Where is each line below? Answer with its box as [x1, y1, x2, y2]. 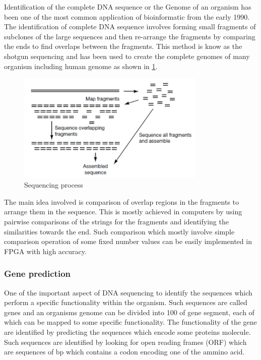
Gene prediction [4, 267, 71, 280]
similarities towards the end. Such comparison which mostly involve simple [4, 226, 235, 236]
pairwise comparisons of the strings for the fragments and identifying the [4, 216, 229, 226]
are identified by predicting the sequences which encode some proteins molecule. [4, 326, 251, 337]
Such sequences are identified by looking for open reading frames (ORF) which [4, 336, 247, 347]
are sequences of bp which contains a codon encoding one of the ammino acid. [4, 346, 245, 357]
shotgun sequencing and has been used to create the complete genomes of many [4, 50, 250, 61]
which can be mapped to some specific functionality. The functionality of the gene [4, 317, 257, 327]
